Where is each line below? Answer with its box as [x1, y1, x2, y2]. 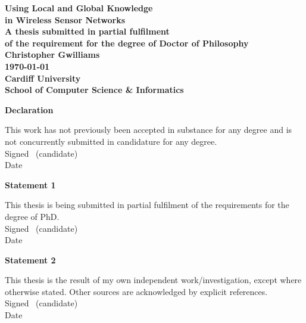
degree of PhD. [5, 210, 60, 222]
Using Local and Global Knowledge [5, 2, 153, 14]
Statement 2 [5, 253, 56, 266]
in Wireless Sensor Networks [5, 13, 126, 26]
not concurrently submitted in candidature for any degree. [5, 135, 217, 147]
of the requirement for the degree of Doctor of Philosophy [5, 36, 249, 49]
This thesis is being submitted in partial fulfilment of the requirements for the [5, 198, 289, 211]
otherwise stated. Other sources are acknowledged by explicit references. [5, 285, 268, 297]
